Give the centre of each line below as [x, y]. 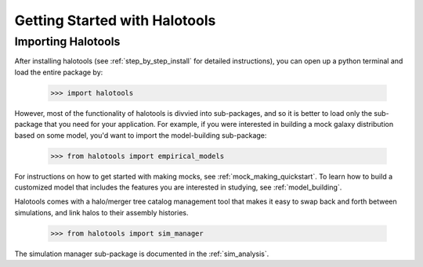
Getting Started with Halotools [115, 20]
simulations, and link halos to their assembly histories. [101, 212]
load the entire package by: [59, 72]
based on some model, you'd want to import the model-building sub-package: [141, 135]
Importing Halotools [67, 41]
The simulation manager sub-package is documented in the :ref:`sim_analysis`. [142, 254]
